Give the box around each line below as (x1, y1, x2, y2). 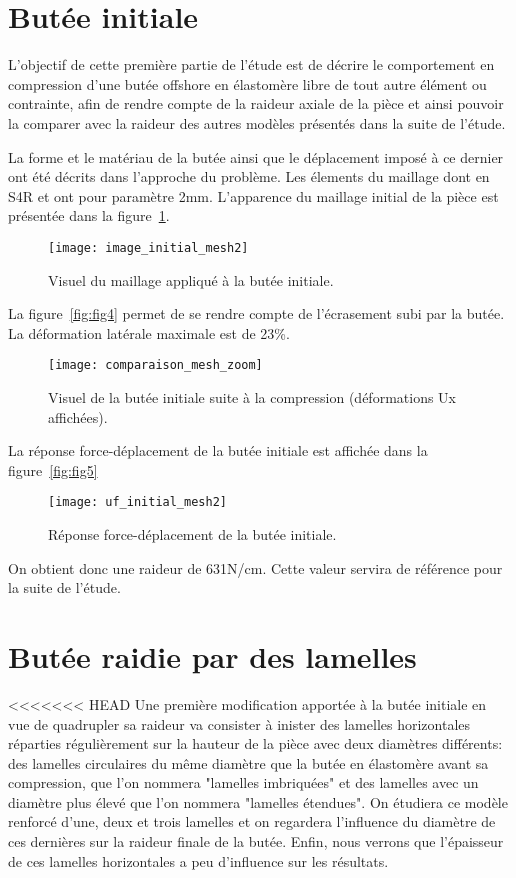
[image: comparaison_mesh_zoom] (48, 358, 263, 373)
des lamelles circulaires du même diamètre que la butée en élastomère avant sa (8, 752, 489, 773)
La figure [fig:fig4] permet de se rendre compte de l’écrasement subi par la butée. (8, 303, 505, 324)
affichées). (48, 406, 108, 427)
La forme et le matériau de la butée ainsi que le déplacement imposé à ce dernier (8, 146, 504, 167)
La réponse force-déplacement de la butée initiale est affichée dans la (8, 440, 428, 461)
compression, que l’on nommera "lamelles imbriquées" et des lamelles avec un (8, 772, 479, 793)
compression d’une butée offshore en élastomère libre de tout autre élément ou (8, 73, 487, 94)
